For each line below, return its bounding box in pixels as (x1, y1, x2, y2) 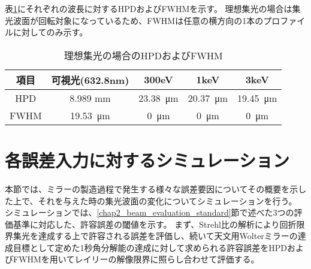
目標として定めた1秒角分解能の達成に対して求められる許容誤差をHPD (13, 241, 287, 253)
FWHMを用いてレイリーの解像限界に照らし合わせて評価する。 (13, 253, 259, 265)
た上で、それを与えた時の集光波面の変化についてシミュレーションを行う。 (5, 194, 297, 207)
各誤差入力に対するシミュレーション (5, 147, 289, 172)
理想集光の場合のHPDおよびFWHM (64, 48, 223, 62)
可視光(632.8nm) (51, 72, 129, 87)
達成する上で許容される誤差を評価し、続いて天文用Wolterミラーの (38, 229, 298, 242)
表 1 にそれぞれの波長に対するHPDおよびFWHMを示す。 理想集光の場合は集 (5, 2, 301, 14)
